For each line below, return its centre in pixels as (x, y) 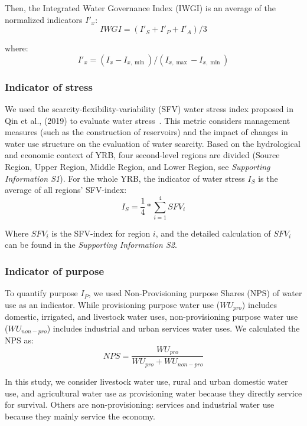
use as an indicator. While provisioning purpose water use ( (112, 304)
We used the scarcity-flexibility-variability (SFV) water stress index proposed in (149, 109)
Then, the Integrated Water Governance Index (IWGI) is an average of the (140, 8)
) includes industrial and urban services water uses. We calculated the (173, 328)
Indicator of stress (49, 86)
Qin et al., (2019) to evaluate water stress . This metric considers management (148, 120)
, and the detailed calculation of (213, 233)
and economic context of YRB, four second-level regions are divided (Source (142, 155)
